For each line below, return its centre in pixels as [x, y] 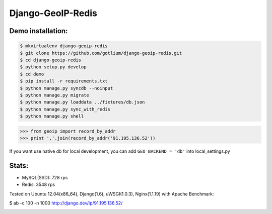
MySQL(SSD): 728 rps [45, 177]
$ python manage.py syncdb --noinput [66, 88]
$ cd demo [32, 74]
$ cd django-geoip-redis [51, 60]
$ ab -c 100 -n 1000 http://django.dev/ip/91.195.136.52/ [66, 203]
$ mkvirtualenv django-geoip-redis [64, 46]
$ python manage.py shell [52, 116]
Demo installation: [39, 31]
